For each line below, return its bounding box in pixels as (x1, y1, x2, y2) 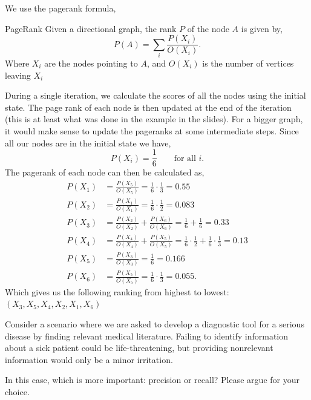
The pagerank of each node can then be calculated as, (5, 166, 205, 179)
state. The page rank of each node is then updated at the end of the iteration (5, 100, 292, 113)
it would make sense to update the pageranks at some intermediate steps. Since (5, 124, 299, 137)
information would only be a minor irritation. (5, 353, 173, 366)
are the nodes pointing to (44, 56, 138, 69)
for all (174, 154, 196, 163)
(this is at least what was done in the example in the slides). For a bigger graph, (5, 113, 303, 125)
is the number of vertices (202, 56, 294, 69)
